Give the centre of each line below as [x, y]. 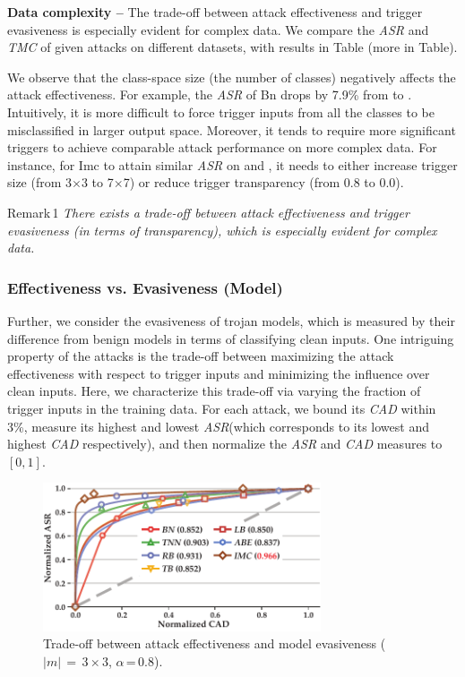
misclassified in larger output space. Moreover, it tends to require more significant [232, 129]
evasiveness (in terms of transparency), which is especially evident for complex [222, 230]
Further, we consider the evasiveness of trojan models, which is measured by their [231, 320]
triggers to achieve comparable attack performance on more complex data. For [222, 147]
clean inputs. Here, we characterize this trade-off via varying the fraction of [214, 391]
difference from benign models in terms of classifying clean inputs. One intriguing [231, 338]
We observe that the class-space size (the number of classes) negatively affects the [232, 77]
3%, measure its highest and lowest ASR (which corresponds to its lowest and [218, 426]
